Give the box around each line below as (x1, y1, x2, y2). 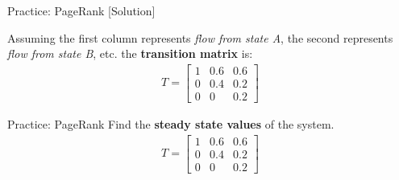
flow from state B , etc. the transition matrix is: (7, 45, 253, 62)
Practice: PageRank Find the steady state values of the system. (7, 115, 335, 132)
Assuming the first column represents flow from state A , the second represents (7, 29, 393, 46)
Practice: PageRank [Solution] (7, 2, 156, 18)
